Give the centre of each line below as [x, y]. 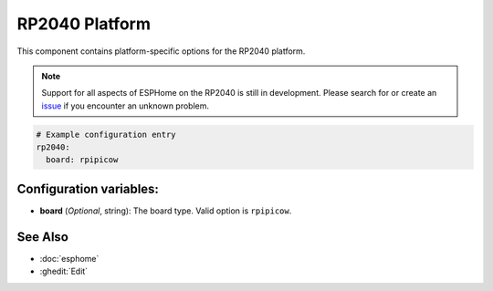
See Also [42, 237]
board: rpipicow [82, 160]
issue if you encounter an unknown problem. [126, 106]
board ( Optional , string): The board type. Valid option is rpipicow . [166, 211]
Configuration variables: [88, 188]
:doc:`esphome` [69, 258]
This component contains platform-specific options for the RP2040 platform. [161, 51]
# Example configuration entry [106, 134]
